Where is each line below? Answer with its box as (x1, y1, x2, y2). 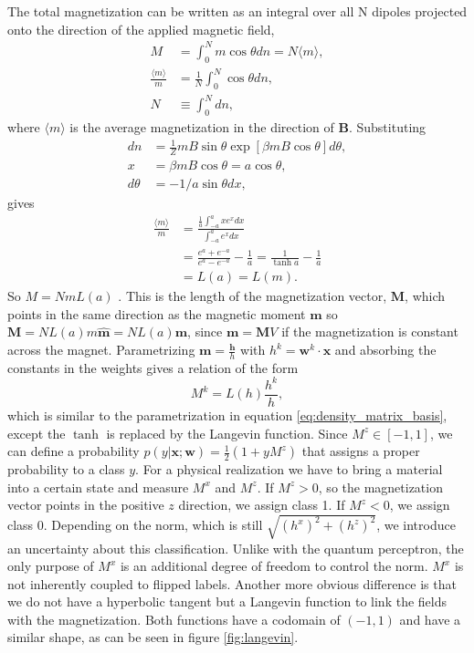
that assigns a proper (301, 441, 420, 461)
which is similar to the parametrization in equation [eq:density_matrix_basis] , (7, 406, 448, 424)
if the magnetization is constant (281, 322, 458, 341)
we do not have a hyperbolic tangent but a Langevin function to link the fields (7, 592, 448, 611)
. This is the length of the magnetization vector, (118, 286, 387, 306)
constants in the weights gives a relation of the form (7, 358, 299, 377)
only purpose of (7, 556, 94, 575)
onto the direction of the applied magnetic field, (7, 19, 275, 38)
